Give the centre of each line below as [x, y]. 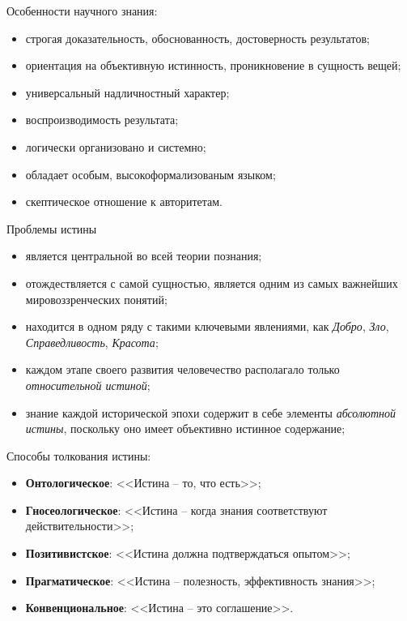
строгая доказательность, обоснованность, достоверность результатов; [197, 38]
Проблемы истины [52, 228]
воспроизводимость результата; [102, 120]
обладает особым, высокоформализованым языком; [151, 174]
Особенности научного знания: [82, 11]
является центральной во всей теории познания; [144, 256]
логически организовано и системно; [116, 146]
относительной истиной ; [88, 385]
